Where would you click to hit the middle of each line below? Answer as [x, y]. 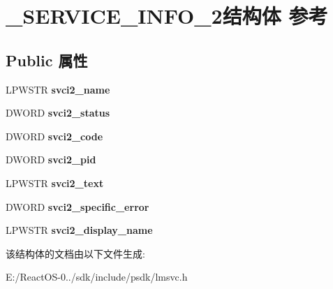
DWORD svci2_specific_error [77, 206]
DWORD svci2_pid [51, 160]
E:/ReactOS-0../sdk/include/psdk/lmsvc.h [97, 277]
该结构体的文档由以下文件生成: [75, 253]
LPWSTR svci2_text [55, 183]
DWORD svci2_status [58, 113]
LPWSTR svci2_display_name [79, 230]
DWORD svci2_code [54, 136]
